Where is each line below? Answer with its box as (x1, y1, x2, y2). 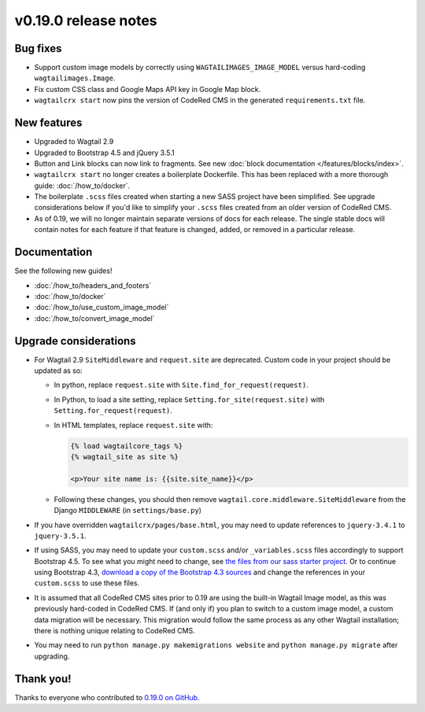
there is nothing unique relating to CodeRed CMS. (34, 626, 196, 636)
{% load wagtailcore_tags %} (70, 441, 183, 450)
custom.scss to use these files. (34, 578, 140, 588)
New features (14, 116, 83, 130)
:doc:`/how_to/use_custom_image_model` (34, 303, 169, 312)
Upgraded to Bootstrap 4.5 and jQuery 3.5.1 (34, 148, 175, 157)
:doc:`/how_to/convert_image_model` (34, 313, 155, 323)
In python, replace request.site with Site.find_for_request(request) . (54, 380, 309, 389)
